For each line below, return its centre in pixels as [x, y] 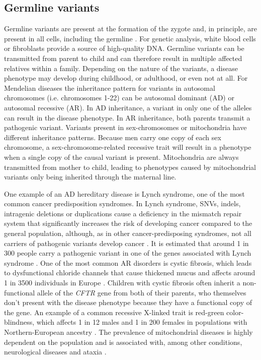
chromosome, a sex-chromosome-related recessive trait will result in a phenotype [128, 147]
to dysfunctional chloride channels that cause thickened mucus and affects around [130, 273]
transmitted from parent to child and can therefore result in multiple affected [123, 58]
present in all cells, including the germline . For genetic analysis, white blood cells [130, 38]
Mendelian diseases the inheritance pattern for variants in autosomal [110, 87]
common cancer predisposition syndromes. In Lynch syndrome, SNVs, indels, [122, 203]
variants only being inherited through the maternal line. [90, 177]
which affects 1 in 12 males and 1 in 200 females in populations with [142, 322]
